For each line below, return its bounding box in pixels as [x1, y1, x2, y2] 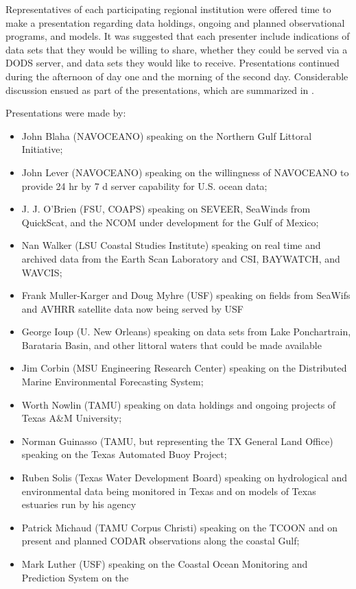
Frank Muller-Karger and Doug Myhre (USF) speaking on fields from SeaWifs [21, 288, 351, 302]
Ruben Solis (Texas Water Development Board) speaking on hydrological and [21, 470, 348, 485]
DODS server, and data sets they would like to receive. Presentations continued [5, 56, 340, 70]
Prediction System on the [21, 570, 129, 584]
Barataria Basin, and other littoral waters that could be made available [21, 337, 322, 352]
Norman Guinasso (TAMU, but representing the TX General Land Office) [21, 433, 333, 448]
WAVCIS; [21, 265, 62, 279]
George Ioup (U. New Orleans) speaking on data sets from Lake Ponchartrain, [21, 324, 351, 339]
